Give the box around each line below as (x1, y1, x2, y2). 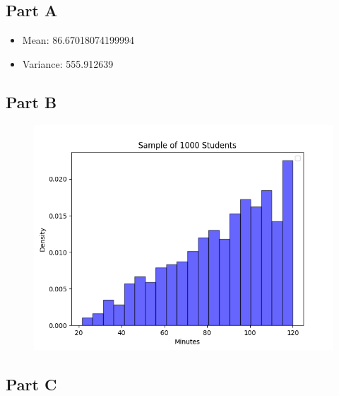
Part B (6, 91, 57, 112)
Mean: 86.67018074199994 (22, 33, 135, 47)
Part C (6, 373, 57, 395)
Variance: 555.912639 (22, 56, 114, 71)
